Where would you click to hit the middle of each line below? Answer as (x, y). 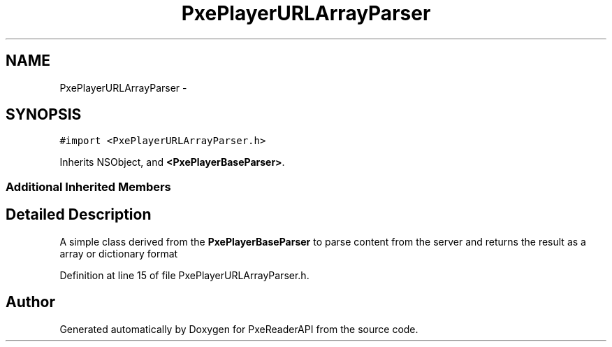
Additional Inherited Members (88, 186)
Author (30, 302)
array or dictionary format (119, 253)
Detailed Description (79, 215)
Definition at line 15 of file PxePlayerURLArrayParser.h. (184, 275)
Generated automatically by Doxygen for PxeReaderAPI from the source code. (239, 329)
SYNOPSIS (44, 115)
